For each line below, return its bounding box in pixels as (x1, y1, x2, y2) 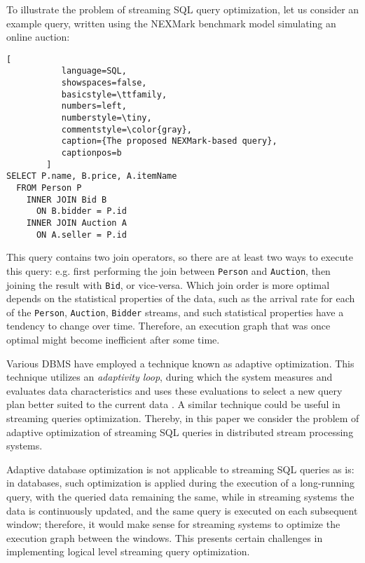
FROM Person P (16, 183, 82, 193)
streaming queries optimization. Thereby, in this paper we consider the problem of (6, 411, 359, 425)
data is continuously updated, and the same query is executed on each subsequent (6, 503, 358, 517)
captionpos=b (61, 148, 122, 158)
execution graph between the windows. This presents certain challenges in (6, 530, 323, 545)
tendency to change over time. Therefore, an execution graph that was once (6, 318, 331, 333)
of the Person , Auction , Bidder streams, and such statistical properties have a (6, 304, 344, 319)
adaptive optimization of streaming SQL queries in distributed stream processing (6, 424, 354, 439)
